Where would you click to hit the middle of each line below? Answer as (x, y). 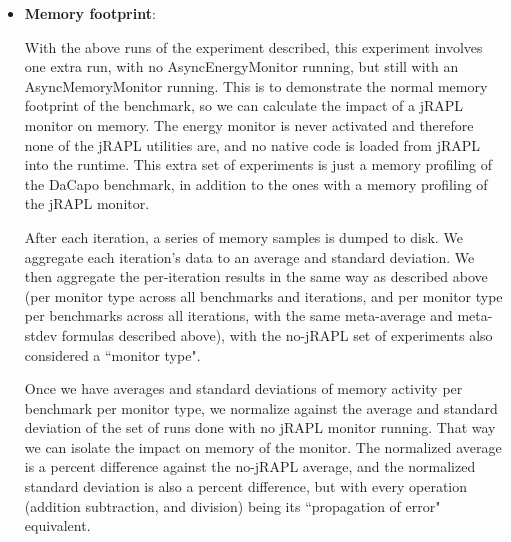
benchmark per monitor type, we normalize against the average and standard (261, 407)
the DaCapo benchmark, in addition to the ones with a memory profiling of (256, 183)
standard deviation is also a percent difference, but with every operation (246, 486)
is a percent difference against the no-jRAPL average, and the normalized (250, 466)
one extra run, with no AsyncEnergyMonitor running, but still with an (241, 66)
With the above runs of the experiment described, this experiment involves (253, 46)
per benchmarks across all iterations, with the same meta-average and (238, 315)
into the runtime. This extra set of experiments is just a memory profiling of (258, 164)
